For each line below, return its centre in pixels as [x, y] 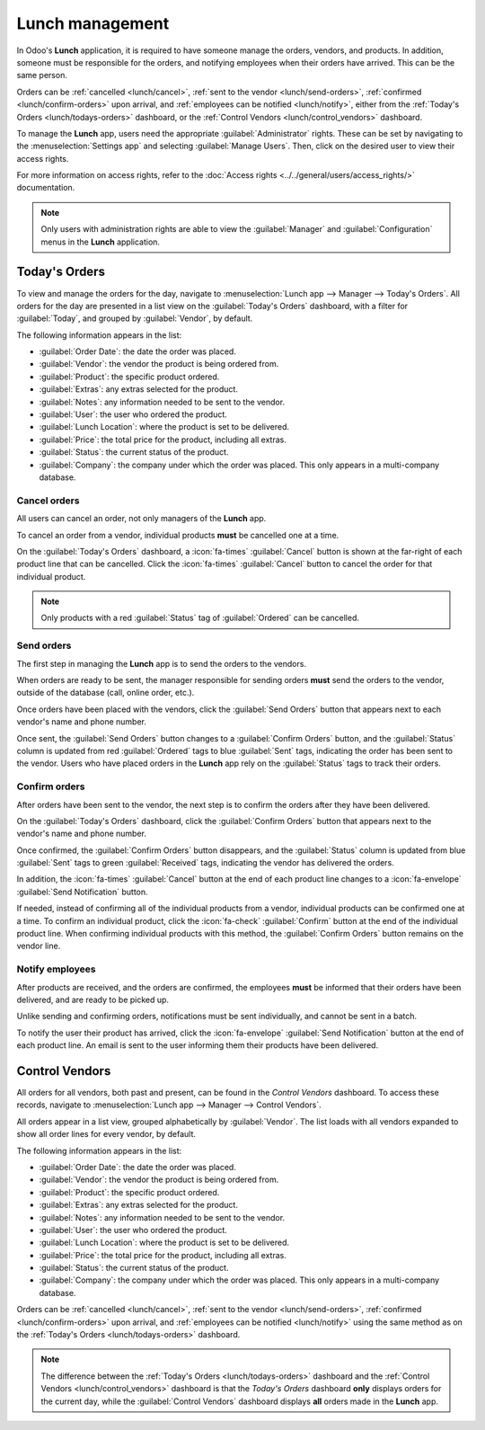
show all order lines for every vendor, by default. [106, 1134]
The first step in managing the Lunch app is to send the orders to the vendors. [162, 663]
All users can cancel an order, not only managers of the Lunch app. [141, 519]
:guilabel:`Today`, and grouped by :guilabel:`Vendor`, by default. [135, 318]
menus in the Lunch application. [101, 242]
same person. [42, 75]
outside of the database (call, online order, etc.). [106, 693]
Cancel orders [48, 501]
